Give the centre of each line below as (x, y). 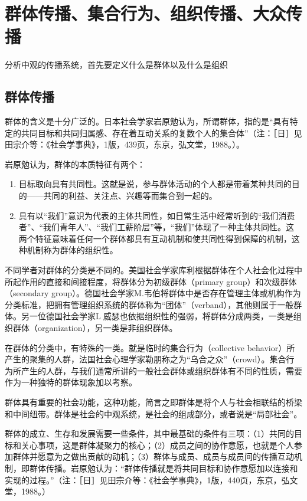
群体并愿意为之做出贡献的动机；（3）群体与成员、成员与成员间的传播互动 (153, 456)
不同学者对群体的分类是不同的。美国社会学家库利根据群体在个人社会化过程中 (153, 270)
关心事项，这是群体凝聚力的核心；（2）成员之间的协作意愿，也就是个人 (157, 445)
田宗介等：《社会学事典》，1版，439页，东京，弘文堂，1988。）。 (125, 144)
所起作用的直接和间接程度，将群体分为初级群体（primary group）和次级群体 (151, 281)
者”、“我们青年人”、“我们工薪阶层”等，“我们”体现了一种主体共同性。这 (156, 227)
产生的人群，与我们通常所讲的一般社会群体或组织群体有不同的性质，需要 (161, 370)
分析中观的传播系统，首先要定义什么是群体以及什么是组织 (116, 65)
